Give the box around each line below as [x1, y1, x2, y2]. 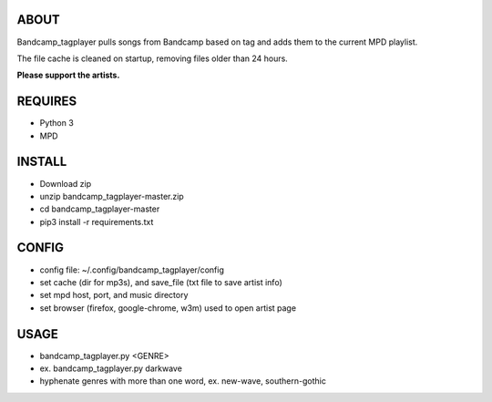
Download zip [39, 178, 91, 189]
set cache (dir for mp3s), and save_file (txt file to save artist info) [39, 276, 282, 287]
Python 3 [39, 118, 75, 129]
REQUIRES [16, 94, 77, 109]
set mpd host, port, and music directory [39, 290, 189, 301]
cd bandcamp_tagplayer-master [39, 203, 160, 214]
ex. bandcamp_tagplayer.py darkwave [39, 363, 182, 374]
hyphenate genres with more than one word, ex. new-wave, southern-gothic [39, 376, 327, 387]
